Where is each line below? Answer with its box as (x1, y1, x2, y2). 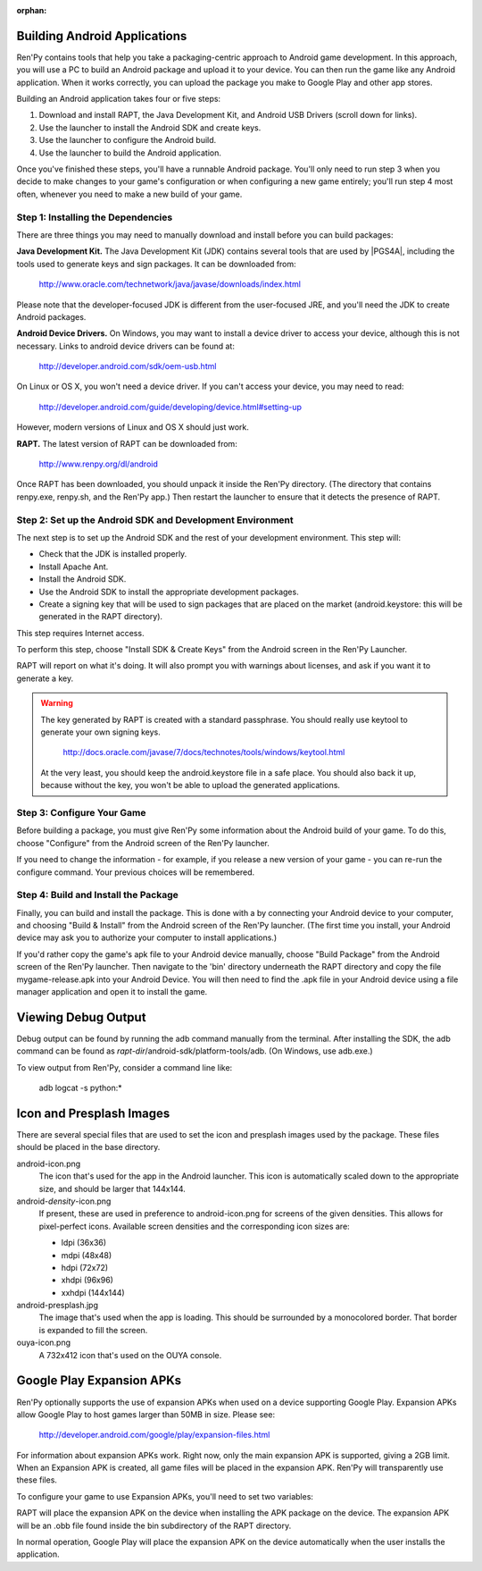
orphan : (16, 5, 47, 15)
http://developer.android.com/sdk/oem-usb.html (38, 361, 217, 372)
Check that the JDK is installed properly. (38, 549, 187, 559)
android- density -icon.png (16, 1196, 112, 1206)
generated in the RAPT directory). (38, 611, 163, 622)
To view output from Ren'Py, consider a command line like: (16, 1062, 233, 1072)
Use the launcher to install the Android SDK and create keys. (38, 122, 262, 133)
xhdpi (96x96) (61, 1274, 113, 1286)
